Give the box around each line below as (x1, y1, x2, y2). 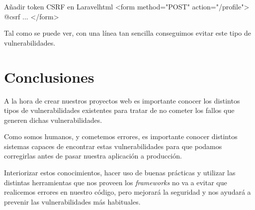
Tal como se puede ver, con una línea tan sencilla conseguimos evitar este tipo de (4, 28, 252, 38)
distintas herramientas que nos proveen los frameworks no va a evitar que (4, 177, 227, 187)
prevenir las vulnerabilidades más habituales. (4, 196, 141, 207)
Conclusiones (4, 66, 94, 87)
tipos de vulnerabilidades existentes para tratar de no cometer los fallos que (4, 105, 235, 115)
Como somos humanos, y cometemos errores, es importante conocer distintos (4, 131, 238, 142)
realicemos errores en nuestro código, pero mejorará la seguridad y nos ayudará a (4, 187, 251, 197)
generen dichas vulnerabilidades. (4, 114, 102, 125)
